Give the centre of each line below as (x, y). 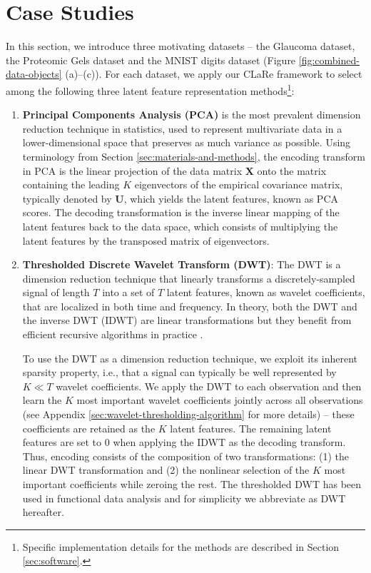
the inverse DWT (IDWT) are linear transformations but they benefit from (187, 320)
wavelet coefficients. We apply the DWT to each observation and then (209, 386)
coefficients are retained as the (89, 428)
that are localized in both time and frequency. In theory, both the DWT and (190, 306)
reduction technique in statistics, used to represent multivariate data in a (182, 128)
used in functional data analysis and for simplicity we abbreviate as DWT (184, 498)
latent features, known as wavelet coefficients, (266, 292)
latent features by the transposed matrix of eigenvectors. (146, 240)
